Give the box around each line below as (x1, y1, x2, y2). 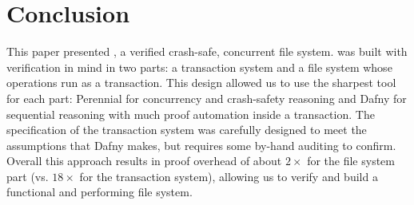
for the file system (307, 152, 395, 169)
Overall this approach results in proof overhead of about (6, 152, 282, 169)
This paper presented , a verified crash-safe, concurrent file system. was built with (6, 43, 408, 60)
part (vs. (6, 168, 49, 184)
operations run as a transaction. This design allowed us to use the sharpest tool (6, 74, 396, 91)
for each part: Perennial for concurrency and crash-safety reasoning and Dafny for (6, 89, 407, 106)
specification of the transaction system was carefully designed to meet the (6, 121, 367, 138)
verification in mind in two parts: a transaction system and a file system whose (6, 58, 392, 75)
